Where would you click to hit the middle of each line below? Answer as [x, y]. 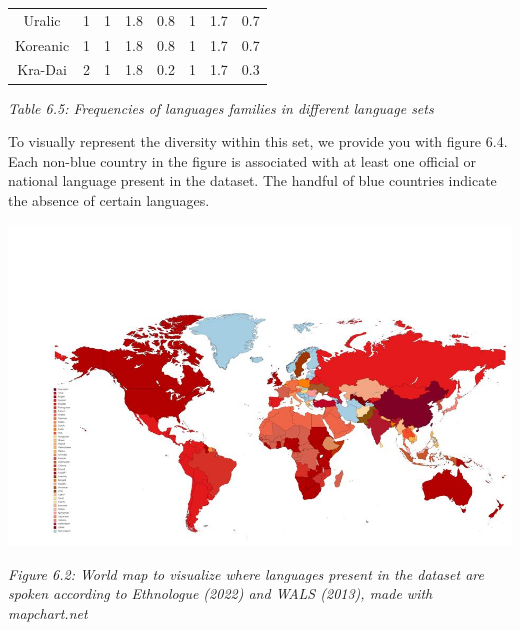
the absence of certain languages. [109, 199]
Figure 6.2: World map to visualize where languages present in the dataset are [246, 573]
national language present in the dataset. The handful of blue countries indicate [252, 180]
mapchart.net [48, 612]
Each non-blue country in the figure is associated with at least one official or [242, 160]
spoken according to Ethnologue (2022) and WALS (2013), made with [220, 593]
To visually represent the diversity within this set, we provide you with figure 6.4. [258, 141]
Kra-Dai [42, 69]
